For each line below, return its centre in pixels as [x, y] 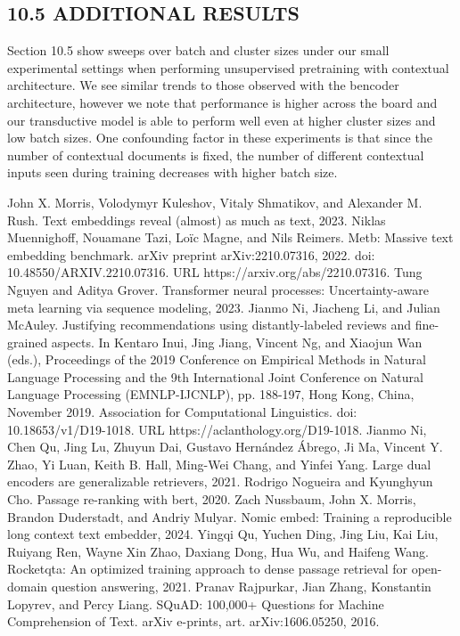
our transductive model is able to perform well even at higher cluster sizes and [222, 120]
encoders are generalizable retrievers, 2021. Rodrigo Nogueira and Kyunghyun [220, 481]
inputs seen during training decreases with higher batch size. [172, 172]
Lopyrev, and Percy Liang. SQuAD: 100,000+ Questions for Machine [196, 603]
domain [28, 587]
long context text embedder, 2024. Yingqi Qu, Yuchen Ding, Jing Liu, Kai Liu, [223, 534]
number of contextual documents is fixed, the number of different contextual [216, 155]
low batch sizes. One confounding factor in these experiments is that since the [220, 138]
